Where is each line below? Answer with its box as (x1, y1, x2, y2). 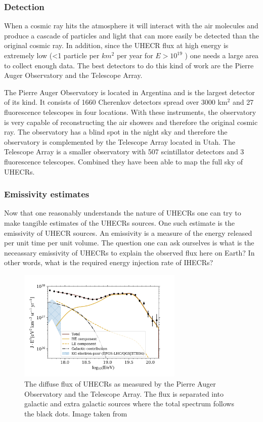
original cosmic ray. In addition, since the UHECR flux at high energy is (4, 40, 229, 51)
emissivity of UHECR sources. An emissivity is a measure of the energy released (4, 227, 252, 238)
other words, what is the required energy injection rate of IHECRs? (4, 257, 213, 268)
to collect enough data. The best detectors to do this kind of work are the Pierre (4, 60, 254, 70)
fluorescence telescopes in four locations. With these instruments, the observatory (4, 106, 256, 117)
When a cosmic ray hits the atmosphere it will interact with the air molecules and (4, 20, 258, 31)
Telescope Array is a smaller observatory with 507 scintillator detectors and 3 (4, 146, 244, 157)
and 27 (232, 97, 254, 107)
